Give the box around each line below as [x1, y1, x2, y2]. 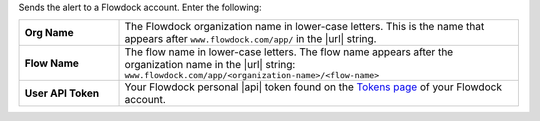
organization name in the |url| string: [124, 58, 296, 72]
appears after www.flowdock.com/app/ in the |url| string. [124, 32, 377, 46]
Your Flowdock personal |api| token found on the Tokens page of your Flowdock [124, 80, 502, 94]
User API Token [24, 86, 100, 100]
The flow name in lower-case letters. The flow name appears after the [124, 45, 454, 59]
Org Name [24, 26, 74, 40]
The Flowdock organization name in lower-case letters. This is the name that [124, 20, 485, 34]
